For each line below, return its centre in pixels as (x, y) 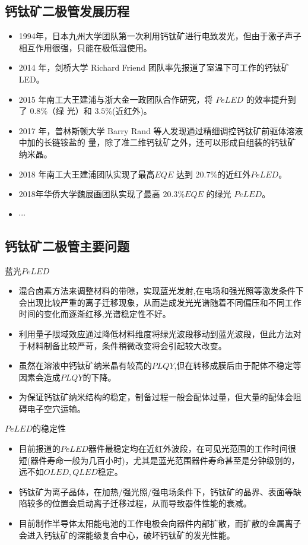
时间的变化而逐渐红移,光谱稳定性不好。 (95, 314)
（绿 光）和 (70, 111)
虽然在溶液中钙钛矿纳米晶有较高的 (85, 365)
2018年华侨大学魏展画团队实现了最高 (89, 194)
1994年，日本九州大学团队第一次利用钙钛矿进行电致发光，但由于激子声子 (160, 36)
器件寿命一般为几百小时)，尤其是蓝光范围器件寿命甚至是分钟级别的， (165, 460)
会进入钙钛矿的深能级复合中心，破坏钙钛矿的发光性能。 (127, 535)
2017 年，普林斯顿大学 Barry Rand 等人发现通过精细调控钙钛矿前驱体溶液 (161, 130)
